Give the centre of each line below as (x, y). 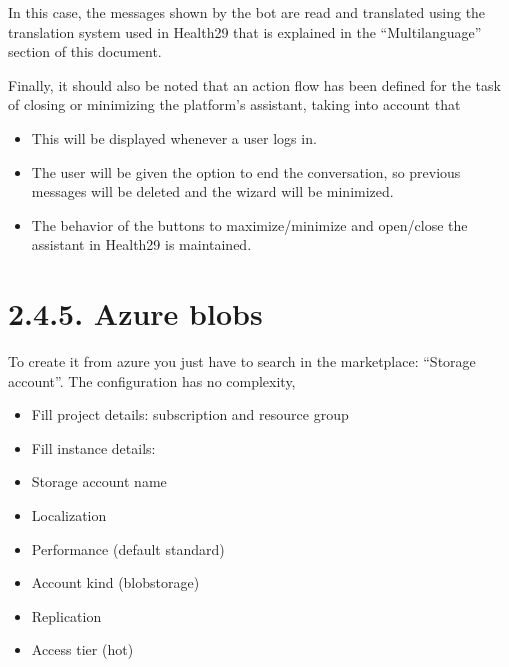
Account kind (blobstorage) (115, 582)
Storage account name (99, 481)
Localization (69, 515)
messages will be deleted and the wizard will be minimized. (212, 191)
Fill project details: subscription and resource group (190, 414)
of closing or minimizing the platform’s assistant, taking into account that (234, 104)
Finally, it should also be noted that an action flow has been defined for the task (254, 84)
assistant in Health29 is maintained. (141, 244)
